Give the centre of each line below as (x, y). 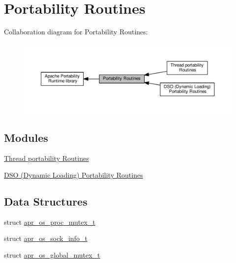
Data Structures (46, 201)
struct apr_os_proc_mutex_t (50, 222)
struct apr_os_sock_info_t (46, 238)
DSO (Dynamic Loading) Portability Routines (74, 174)
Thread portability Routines (46, 158)
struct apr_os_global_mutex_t (52, 254)
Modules (26, 138)
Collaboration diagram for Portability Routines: (76, 32)
